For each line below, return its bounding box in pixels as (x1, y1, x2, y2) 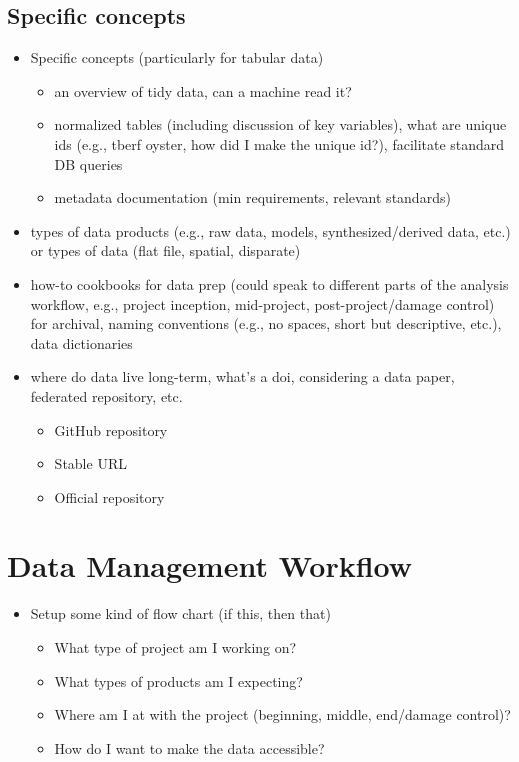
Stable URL (54, 453, 127, 474)
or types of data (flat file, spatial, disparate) (30, 240, 301, 261)
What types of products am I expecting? (54, 670, 303, 691)
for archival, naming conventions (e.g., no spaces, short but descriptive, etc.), (30, 313, 502, 334)
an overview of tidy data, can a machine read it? (54, 80, 352, 101)
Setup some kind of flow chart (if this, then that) (30, 603, 331, 624)
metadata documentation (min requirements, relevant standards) (54, 187, 451, 208)
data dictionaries (30, 332, 133, 353)
